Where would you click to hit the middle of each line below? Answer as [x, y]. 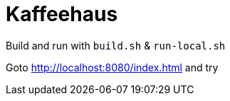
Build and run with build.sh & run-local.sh [116, 45]
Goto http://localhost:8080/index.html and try [112, 67]
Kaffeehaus [62, 14]
